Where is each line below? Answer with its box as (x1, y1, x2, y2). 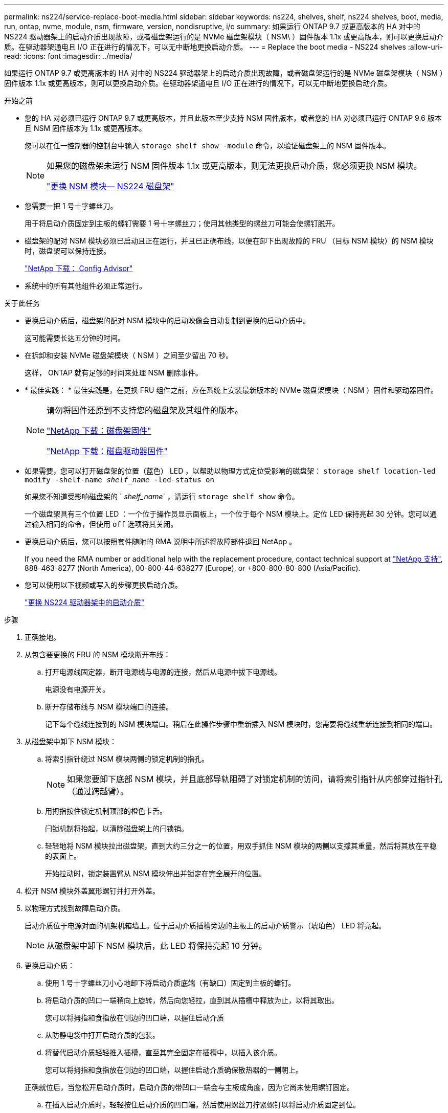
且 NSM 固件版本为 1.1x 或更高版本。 (25, 124, 146, 132)
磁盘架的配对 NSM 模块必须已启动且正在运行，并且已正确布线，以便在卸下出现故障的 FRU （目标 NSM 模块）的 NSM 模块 (25, 236, 434, 245)
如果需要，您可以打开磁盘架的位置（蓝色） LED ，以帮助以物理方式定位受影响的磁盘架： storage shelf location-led (25, 466, 436, 475)
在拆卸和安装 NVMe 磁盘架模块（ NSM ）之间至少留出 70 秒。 (25, 351, 233, 360)
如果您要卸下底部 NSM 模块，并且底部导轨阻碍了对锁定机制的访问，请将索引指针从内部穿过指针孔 (67, 774, 442, 784)
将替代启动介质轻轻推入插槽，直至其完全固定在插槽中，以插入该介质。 (45, 1048, 281, 1057)
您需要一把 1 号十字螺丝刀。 (25, 202, 118, 210)
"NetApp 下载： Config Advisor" (25, 264, 133, 273)
